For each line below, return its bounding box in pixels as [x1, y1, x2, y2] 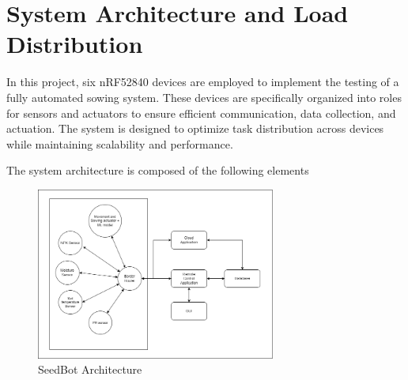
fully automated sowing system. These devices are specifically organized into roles [6, 88, 402, 105]
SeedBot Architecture [38, 361, 142, 378]
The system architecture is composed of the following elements [6, 162, 309, 179]
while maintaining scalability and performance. [6, 135, 233, 152]
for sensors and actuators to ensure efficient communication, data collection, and [6, 104, 396, 121]
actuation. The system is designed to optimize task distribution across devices [6, 120, 384, 137]
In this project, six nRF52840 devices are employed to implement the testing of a [6, 73, 399, 90]
